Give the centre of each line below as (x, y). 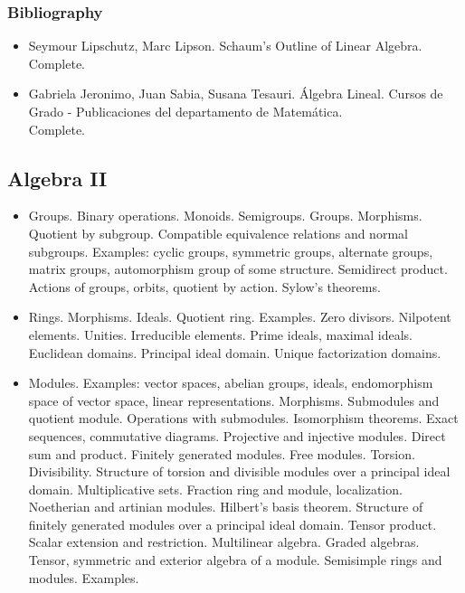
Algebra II (57, 178)
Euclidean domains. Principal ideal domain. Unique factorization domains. (235, 352)
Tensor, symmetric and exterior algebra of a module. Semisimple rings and (235, 560)
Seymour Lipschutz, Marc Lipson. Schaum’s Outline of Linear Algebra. (225, 46)
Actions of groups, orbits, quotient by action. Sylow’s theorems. (204, 286)
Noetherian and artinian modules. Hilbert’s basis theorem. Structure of (226, 507)
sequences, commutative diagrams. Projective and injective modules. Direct (237, 435)
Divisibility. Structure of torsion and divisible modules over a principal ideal (239, 471)
